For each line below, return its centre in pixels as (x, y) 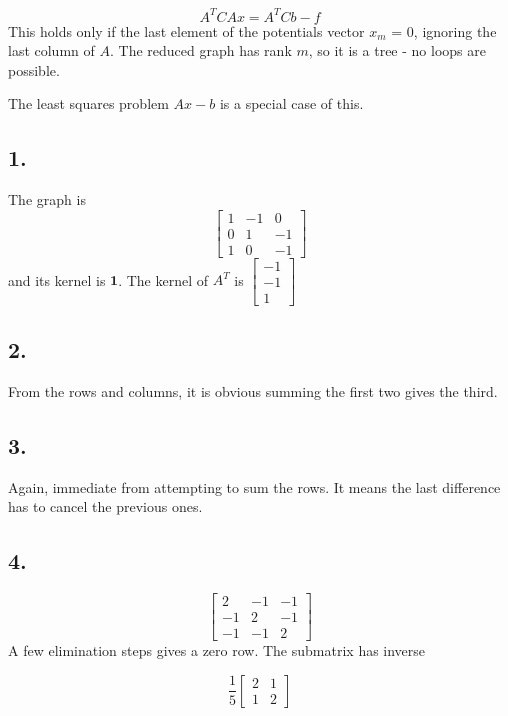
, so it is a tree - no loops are (397, 50)
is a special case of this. (291, 103)
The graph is (47, 199)
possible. (34, 69)
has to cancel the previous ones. (105, 506)
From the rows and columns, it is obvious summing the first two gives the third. (253, 391)
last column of (51, 50)
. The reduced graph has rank (200, 50)
